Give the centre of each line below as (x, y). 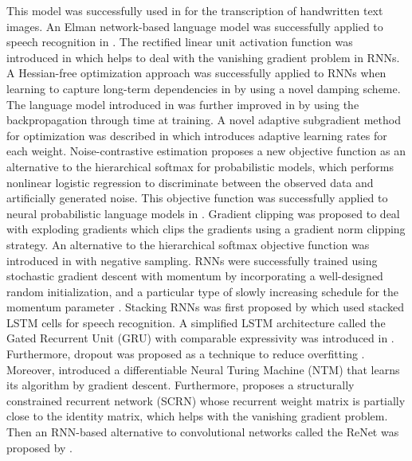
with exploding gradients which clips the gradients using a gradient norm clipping (206, 229)
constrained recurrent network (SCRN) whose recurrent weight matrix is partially (206, 400)
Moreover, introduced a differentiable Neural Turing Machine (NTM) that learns (203, 369)
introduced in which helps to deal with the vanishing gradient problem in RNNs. (203, 57)
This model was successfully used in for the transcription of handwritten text (195, 10)
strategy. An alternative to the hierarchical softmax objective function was (188, 244)
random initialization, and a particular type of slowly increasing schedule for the (203, 291)
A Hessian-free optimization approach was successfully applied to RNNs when (196, 73)
